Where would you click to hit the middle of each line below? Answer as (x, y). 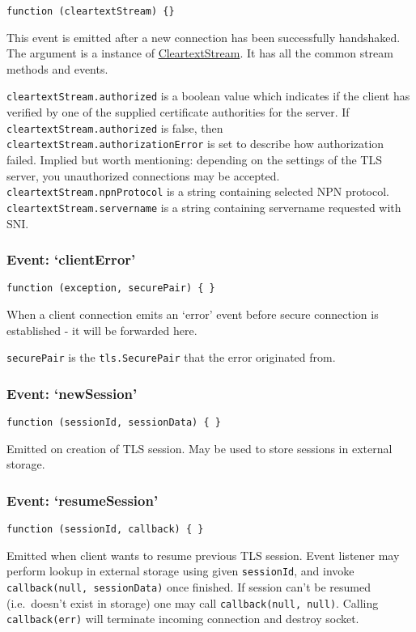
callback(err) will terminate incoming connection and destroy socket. (183, 619)
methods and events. (57, 68)
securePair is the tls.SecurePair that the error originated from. (171, 357)
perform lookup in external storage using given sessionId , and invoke (180, 571)
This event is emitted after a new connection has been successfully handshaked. (204, 37)
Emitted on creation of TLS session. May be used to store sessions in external (200, 448)
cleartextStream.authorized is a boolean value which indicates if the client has (208, 96)
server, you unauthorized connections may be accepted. (143, 175)
